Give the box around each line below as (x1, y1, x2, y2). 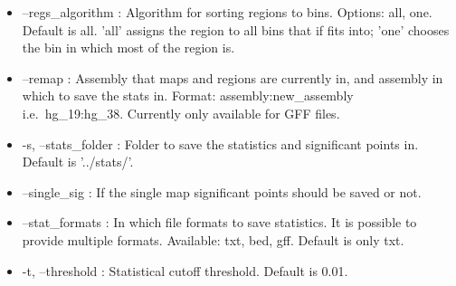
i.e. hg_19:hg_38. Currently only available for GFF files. (22, 103, 340, 122)
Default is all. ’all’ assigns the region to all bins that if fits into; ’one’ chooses (22, 20, 450, 39)
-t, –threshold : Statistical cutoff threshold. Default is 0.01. (22, 261, 348, 280)
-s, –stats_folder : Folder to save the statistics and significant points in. (22, 134, 419, 153)
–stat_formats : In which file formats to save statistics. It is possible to (22, 213, 417, 232)
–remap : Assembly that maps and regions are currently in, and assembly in (22, 68, 443, 87)
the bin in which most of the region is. (22, 38, 235, 57)
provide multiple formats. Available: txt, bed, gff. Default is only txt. (22, 230, 404, 249)
